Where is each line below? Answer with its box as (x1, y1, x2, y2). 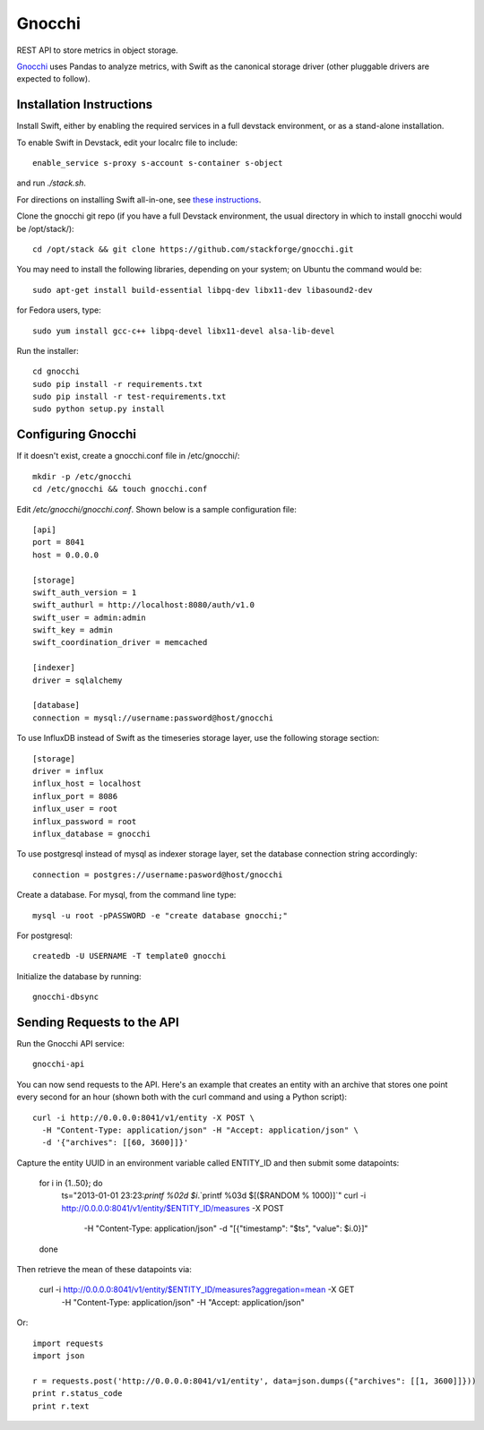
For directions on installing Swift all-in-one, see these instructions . (16, 194, 262, 205)
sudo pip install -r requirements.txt (32, 379, 203, 389)
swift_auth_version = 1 (32, 587, 137, 598)
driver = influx (32, 766, 104, 776)
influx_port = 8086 (32, 791, 118, 801)
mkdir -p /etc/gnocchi (32, 471, 133, 481)
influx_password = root (32, 816, 137, 826)
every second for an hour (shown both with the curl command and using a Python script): (16, 1091, 348, 1102)
